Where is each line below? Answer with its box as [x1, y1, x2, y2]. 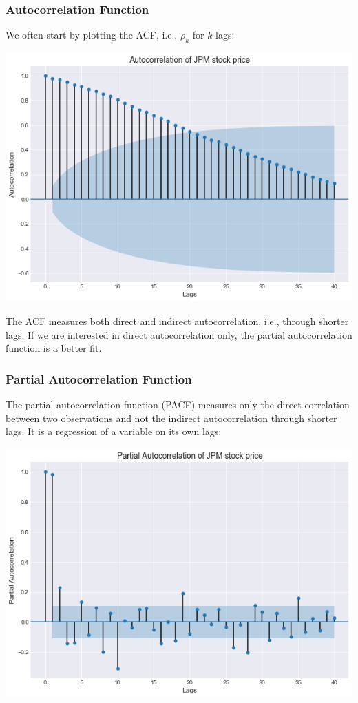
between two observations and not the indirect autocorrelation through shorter [6, 410, 337, 425]
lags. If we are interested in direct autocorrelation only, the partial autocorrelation [6, 327, 352, 342]
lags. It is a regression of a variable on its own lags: [6, 424, 222, 439]
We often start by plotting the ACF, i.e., [6, 28, 178, 42]
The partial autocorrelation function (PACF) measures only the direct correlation [6, 397, 350, 412]
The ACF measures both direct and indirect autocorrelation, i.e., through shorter [6, 314, 349, 328]
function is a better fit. [6, 341, 102, 355]
